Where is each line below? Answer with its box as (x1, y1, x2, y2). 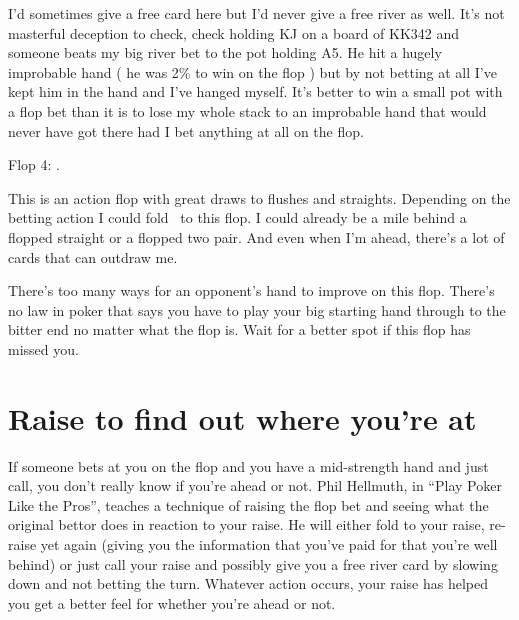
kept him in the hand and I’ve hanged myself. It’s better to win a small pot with (8, 81, 503, 102)
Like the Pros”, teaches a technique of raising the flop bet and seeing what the (8, 494, 489, 515)
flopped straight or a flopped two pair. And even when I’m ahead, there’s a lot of (8, 226, 505, 247)
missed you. (8, 338, 79, 359)
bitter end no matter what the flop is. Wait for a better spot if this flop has (8, 319, 471, 340)
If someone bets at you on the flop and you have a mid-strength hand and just (8, 455, 489, 476)
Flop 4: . (8, 154, 60, 175)
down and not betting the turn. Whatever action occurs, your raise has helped (8, 573, 488, 594)
